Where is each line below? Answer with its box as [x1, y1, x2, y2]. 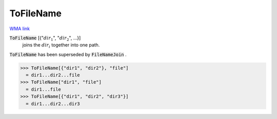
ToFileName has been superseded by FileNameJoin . [9, 51, 127, 57]
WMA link [9, 26, 30, 32]
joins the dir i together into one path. [22, 42, 100, 50]
